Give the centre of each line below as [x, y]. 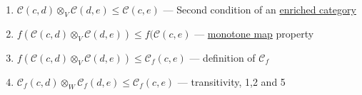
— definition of [222, 57]
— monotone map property [254, 33]
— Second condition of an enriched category [260, 9]
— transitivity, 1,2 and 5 [231, 81]
